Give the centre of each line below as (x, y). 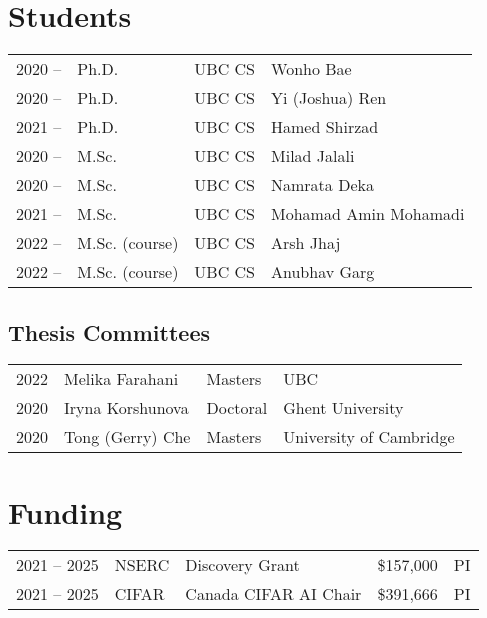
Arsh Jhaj (306, 243)
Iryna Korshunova (126, 408)
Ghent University (343, 408)
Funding (65, 511)
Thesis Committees (109, 331)
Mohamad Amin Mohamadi (368, 214)
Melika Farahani (121, 379)
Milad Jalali (313, 156)
